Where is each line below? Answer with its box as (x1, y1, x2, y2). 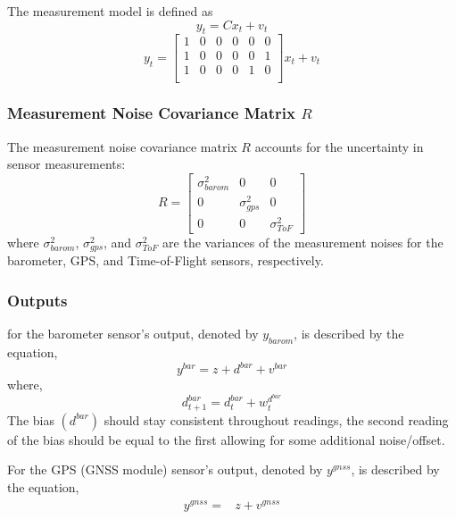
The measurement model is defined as (7, 2, 213, 20)
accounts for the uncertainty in (254, 137, 424, 155)
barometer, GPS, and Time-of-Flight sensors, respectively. (7, 251, 324, 270)
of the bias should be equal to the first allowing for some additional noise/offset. (7, 430, 445, 448)
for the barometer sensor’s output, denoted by (7, 324, 259, 343)
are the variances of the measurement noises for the (162, 233, 444, 252)
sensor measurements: (7, 155, 126, 173)
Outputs (7, 289, 68, 311)
